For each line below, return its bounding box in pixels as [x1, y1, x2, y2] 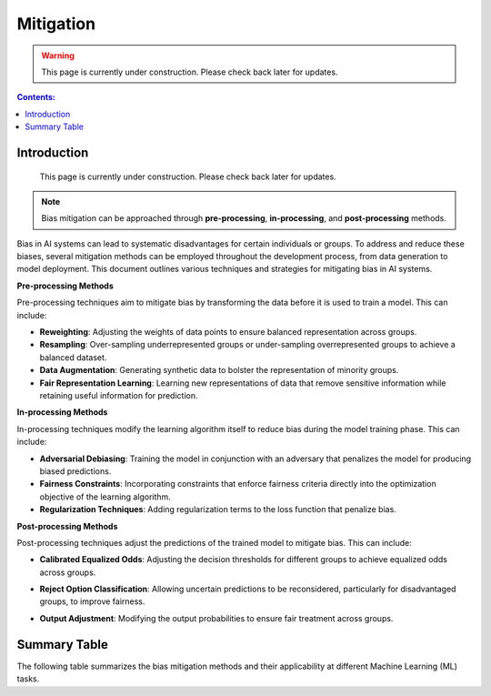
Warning [41, 50, 75, 61]
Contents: [16, 92, 56, 103]
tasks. [16, 673, 40, 684]
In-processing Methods [16, 407, 108, 418]
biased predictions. [39, 465, 112, 477]
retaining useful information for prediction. [39, 389, 198, 400]
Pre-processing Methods [16, 280, 114, 291]
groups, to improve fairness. [39, 596, 145, 607]
